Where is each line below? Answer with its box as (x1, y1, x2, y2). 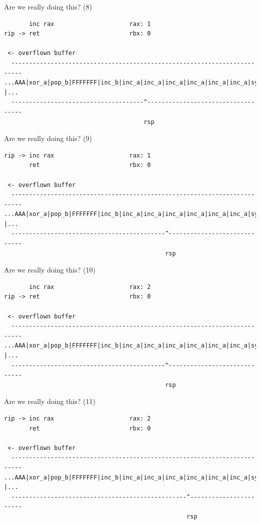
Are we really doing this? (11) (4, 396, 95, 406)
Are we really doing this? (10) (4, 264, 95, 275)
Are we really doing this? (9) (4, 133, 92, 143)
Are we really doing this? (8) (4, 1, 92, 11)
